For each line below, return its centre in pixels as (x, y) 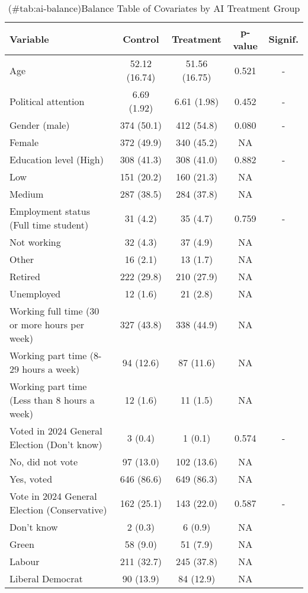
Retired (25, 276)
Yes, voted (31, 479)
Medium (27, 194)
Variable (29, 39)
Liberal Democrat (46, 578)
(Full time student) (49, 225)
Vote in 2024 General (53, 496)
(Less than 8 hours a (52, 400)
